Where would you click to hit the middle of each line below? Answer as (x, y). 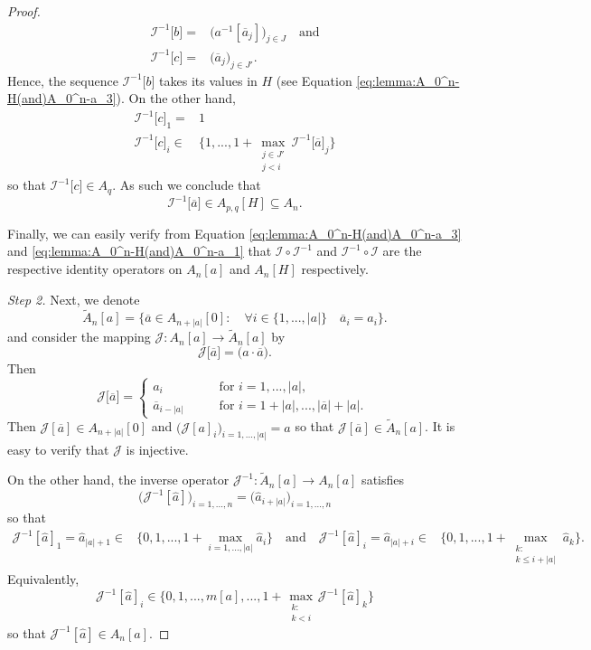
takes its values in (208, 80)
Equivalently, (43, 579)
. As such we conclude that (187, 185)
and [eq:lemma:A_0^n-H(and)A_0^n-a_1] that (140, 251)
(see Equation (314, 80)
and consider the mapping (79, 337)
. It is (440, 426)
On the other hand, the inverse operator (118, 480)
